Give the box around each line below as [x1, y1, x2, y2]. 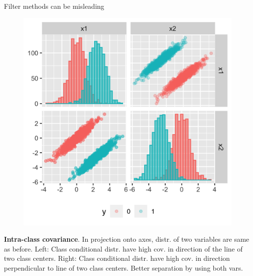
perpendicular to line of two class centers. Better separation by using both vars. [4, 262, 243, 273]
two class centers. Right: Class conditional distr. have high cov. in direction [4, 253, 230, 263]
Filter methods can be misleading [4, 1, 104, 11]
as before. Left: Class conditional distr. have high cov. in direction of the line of [4, 243, 243, 253]
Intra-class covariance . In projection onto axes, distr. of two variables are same [4, 234, 250, 244]
